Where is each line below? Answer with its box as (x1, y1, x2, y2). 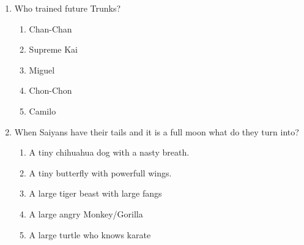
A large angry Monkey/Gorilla (29, 207, 143, 220)
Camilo (29, 104, 56, 117)
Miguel (29, 63, 55, 76)
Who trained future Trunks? (14, 2, 121, 14)
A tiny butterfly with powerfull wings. (29, 166, 172, 179)
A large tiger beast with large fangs (29, 187, 162, 200)
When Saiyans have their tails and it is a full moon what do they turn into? (14, 125, 299, 138)
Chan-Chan (29, 22, 72, 35)
